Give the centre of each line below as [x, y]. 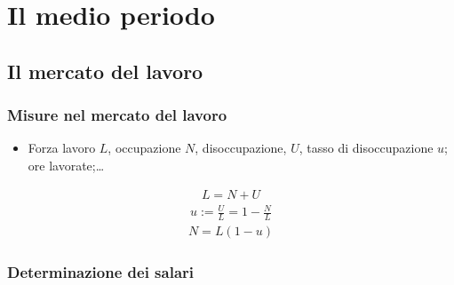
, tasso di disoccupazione [366, 148]
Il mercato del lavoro [105, 71]
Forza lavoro [62, 148]
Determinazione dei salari [101, 271]
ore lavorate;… [66, 165]
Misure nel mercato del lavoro [117, 115]
